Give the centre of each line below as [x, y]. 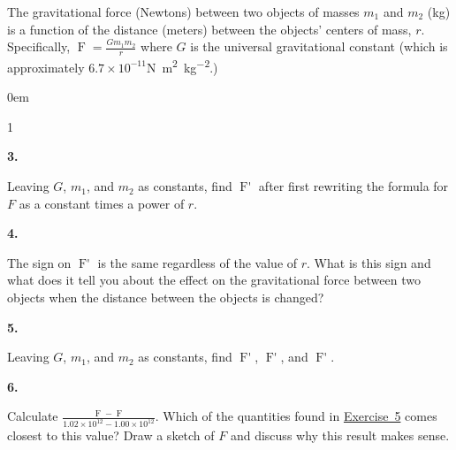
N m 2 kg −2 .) [182, 66]
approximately [46, 67]
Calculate [33, 416]
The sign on [39, 262]
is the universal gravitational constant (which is [319, 46]
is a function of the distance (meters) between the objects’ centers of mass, [209, 29]
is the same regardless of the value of [198, 262]
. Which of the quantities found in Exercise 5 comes [296, 416]
